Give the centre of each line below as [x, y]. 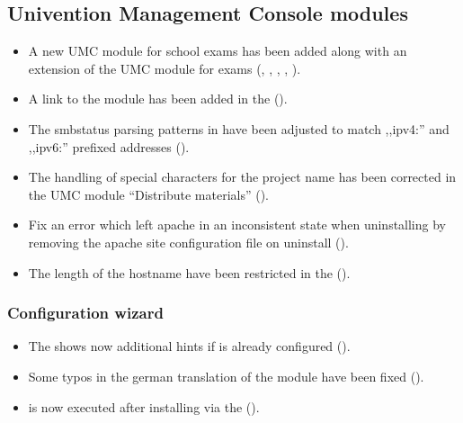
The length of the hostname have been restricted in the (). [189, 272]
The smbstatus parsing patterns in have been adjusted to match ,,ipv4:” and [239, 128]
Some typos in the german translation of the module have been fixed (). [226, 376]
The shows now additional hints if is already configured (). [189, 346]
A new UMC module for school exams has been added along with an [218, 51]
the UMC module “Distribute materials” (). [148, 194]
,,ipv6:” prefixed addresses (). [109, 146]
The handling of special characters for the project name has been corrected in [242, 177]
